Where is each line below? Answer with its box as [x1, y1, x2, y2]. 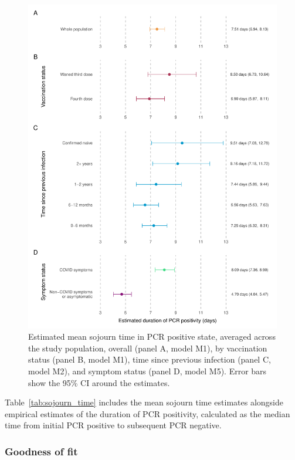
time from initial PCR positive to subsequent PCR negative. [5, 419, 222, 431]
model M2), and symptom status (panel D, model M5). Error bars [28, 365, 267, 377]
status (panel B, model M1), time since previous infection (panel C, [28, 353, 271, 366]
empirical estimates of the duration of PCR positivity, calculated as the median [5, 407, 290, 420]
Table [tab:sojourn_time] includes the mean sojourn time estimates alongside [5, 396, 284, 408]
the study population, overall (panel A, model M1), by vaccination [28, 341, 267, 354]
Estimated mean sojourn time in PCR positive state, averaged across [28, 330, 276, 343]
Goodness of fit [5, 444, 78, 458]
